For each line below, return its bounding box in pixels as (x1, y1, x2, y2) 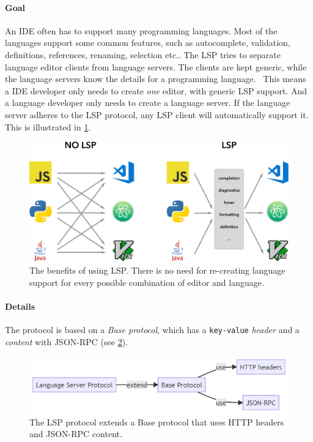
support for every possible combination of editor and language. (29, 275, 264, 288)
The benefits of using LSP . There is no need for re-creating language (29, 264, 285, 276)
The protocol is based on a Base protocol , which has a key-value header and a (5, 323, 300, 335)
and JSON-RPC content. (29, 427, 122, 440)
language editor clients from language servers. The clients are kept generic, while (5, 60, 307, 73)
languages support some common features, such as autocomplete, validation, (5, 36, 290, 49)
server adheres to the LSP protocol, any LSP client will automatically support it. (5, 108, 309, 121)
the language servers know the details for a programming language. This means (5, 72, 306, 85)
